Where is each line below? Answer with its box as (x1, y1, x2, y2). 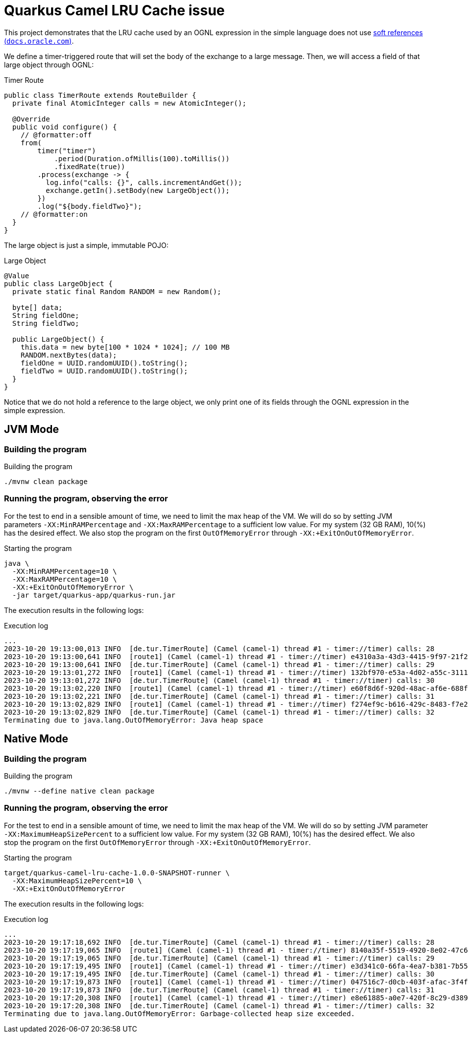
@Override (12, 115, 50, 123)
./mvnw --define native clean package (4, 787, 155, 795)
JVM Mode (4, 423, 59, 436)
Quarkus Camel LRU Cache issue (4, 2, 225, 19)
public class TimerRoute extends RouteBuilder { (4, 91, 196, 99)
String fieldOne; (12, 311, 79, 319)
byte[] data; (12, 303, 63, 311)
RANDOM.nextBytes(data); (20, 351, 117, 359)
